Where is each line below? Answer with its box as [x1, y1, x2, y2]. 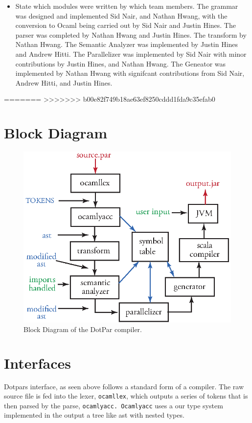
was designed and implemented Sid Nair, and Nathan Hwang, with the [15, 10, 228, 21]
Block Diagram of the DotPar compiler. [23, 324, 142, 334]
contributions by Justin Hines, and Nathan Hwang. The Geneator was [15, 58, 226, 68]
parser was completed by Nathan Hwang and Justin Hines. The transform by [15, 29, 247, 40]
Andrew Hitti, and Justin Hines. [15, 77, 113, 88]
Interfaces [4, 353, 71, 373]
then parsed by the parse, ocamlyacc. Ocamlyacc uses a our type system [4, 400, 223, 410]
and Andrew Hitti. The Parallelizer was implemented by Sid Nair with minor [15, 48, 247, 59]
